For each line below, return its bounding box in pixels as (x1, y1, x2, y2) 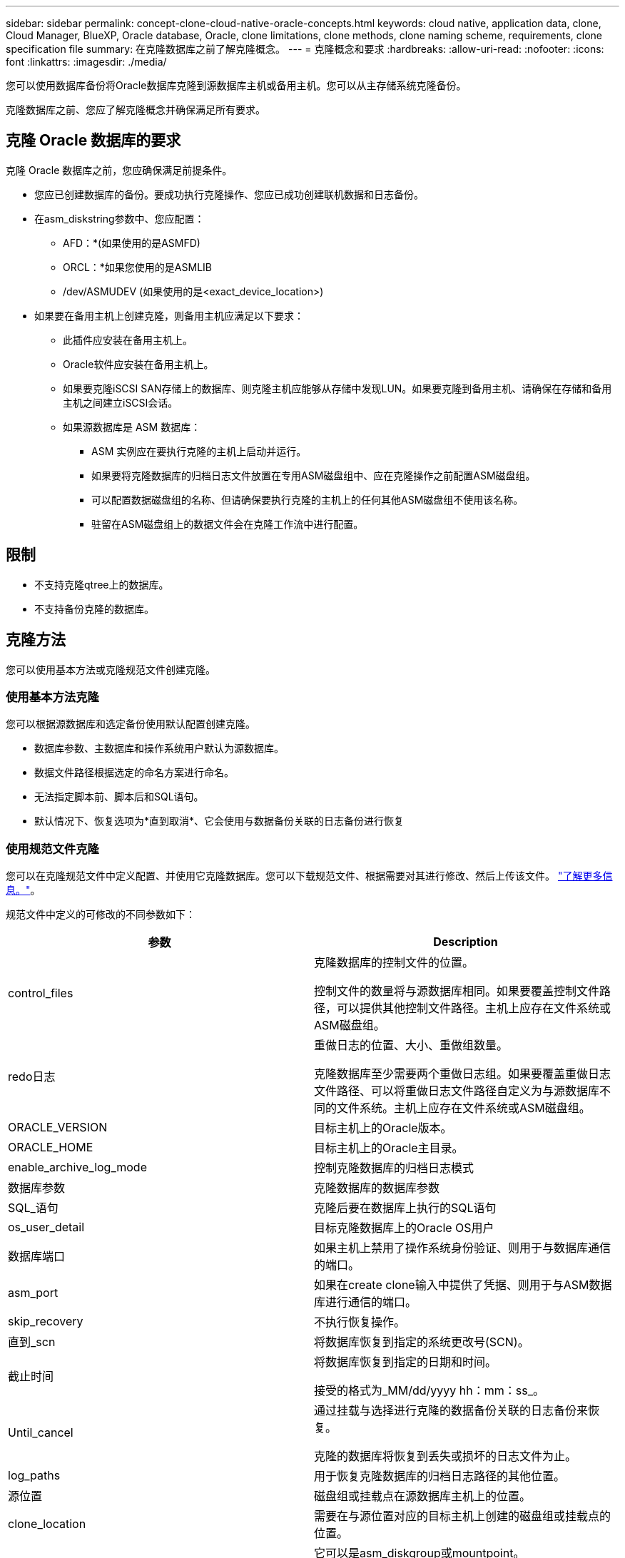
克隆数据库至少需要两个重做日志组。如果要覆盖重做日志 (314, 1066, 611, 1081)
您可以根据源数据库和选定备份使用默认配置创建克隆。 (6, 718, 255, 730)
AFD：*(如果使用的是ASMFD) (63, 236, 200, 249)
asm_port (8, 1285, 59, 1300)
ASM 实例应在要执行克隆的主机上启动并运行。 (91, 444, 307, 457)
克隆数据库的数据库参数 (314, 1181, 440, 1196)
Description (433, 935, 498, 949)
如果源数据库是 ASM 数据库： (63, 420, 201, 433)
